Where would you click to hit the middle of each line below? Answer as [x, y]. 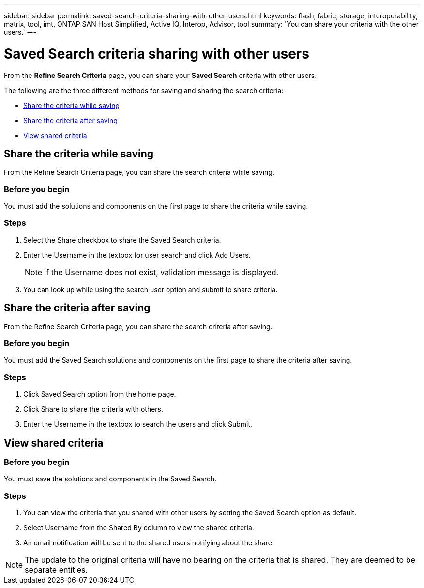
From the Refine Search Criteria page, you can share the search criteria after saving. [138, 326]
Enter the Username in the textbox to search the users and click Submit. [138, 424]
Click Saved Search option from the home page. [100, 394]
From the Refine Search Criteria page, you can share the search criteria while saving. [139, 172]
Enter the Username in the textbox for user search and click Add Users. [137, 255]
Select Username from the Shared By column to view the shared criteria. [139, 528]
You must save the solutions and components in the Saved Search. [110, 479]
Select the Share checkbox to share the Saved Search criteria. [122, 240]
